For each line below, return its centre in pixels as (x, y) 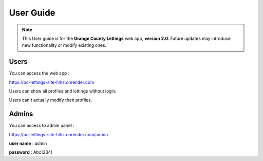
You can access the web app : (39, 73)
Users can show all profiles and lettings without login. (63, 91)
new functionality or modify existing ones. (64, 45)
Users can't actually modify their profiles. (50, 100)
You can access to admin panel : (42, 125)
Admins (21, 114)
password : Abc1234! (30, 152)
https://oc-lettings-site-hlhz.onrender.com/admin (58, 134)
